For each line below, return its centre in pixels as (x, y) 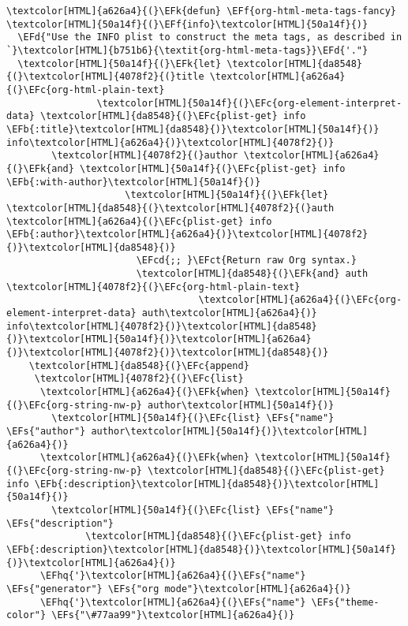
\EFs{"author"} (46, 431)
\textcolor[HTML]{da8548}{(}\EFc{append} (139, 365)
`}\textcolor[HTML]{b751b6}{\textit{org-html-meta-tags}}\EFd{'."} (187, 50)
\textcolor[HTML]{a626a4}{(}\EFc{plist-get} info (139, 221)
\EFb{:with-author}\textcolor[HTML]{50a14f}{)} (134, 182)
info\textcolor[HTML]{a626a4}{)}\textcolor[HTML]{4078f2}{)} (170, 142)
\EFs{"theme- (345, 602)
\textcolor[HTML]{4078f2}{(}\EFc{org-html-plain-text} (153, 287)
